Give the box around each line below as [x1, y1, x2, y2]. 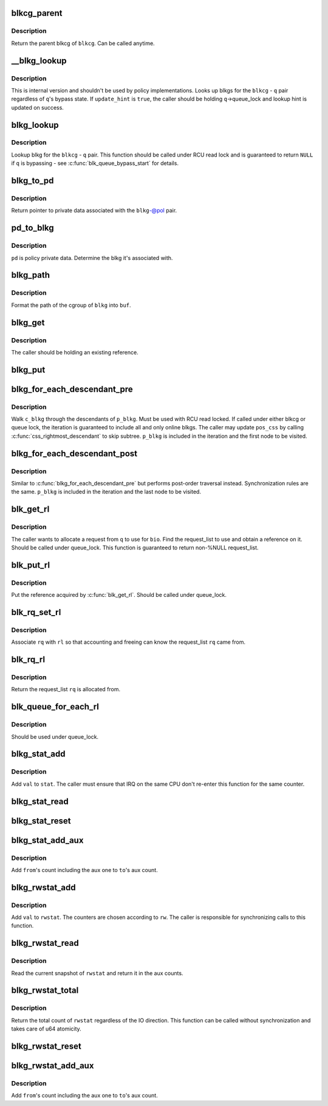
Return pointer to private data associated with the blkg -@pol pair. [11, 207, 177, 214]
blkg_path [11, 270, 50, 280]
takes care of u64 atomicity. [11, 1025, 81, 1032]
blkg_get [11, 317, 45, 328]
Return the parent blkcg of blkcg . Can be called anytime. [11, 40, 155, 47]
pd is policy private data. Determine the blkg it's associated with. [11, 254, 173, 261]
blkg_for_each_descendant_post [11, 448, 138, 459]
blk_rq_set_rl [11, 607, 61, 618]
